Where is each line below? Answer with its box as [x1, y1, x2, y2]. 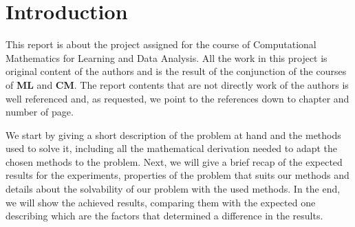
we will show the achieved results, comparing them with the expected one [6, 195, 316, 209]
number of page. [6, 105, 74, 119]
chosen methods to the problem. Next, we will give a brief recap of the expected [6, 154, 343, 169]
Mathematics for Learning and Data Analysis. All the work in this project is [6, 50, 327, 65]
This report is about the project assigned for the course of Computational [6, 37, 316, 52]
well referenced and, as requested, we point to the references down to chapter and [6, 91, 349, 105]
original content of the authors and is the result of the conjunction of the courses [6, 64, 347, 78]
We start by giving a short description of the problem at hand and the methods [6, 127, 341, 142]
